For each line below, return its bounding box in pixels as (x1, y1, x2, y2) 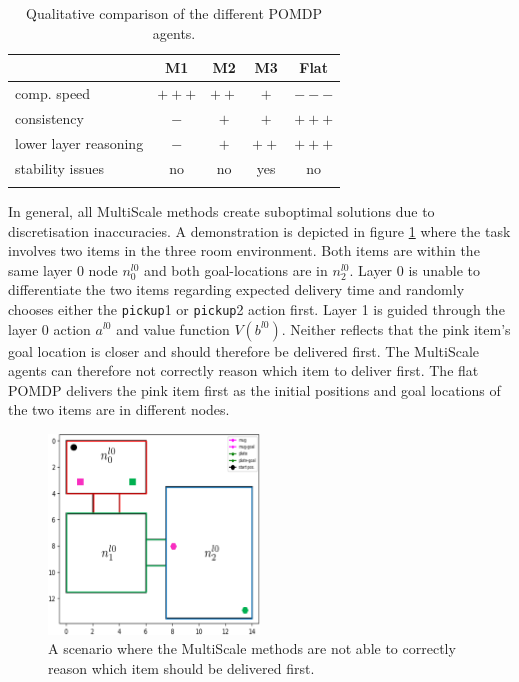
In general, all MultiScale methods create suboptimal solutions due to (8, 200, 435, 221)
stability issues (15, 157, 104, 178)
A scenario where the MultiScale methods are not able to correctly (48, 638, 456, 659)
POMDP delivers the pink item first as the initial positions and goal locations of (8, 379, 501, 400)
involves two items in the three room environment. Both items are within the (8, 240, 480, 261)
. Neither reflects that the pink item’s (281, 318, 511, 339)
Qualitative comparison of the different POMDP (26, 3, 322, 23)
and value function (116, 318, 230, 339)
